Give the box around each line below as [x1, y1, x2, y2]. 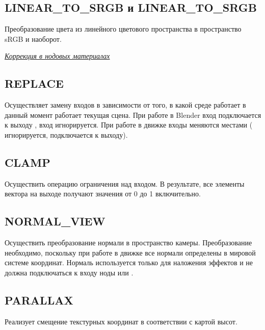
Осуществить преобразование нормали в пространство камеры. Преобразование [5, 237, 252, 248]
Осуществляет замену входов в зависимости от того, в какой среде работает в [5, 99, 246, 110]
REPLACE [5, 75, 64, 91]
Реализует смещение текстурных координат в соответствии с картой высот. [5, 316, 237, 326]
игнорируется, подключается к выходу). [5, 129, 128, 140]
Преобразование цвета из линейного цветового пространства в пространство [5, 23, 242, 34]
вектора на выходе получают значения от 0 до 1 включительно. [5, 188, 201, 199]
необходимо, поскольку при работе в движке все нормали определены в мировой [5, 247, 256, 258]
